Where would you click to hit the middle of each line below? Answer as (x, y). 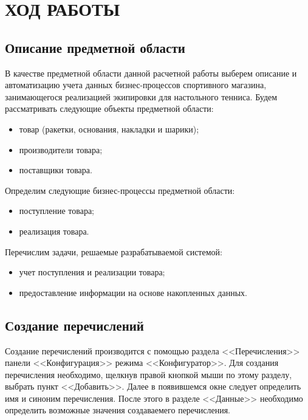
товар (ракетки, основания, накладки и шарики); (109, 129)
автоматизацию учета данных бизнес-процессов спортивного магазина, (136, 85)
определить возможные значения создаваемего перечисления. (118, 410)
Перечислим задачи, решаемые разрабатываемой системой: (114, 251)
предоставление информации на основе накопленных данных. (133, 292)
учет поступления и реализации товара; (92, 272)
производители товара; (61, 149)
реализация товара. (54, 231)
